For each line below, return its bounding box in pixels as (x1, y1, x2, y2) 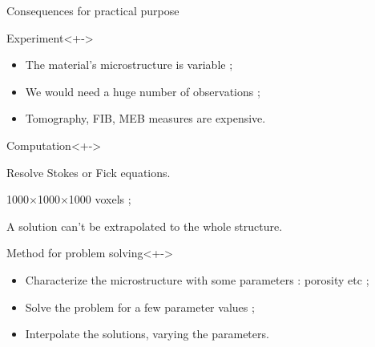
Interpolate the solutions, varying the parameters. (25, 325, 269, 342)
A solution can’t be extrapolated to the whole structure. (6, 217, 283, 234)
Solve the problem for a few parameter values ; (25, 298, 255, 315)
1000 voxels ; (68, 191, 131, 208)
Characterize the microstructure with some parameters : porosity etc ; (25, 271, 369, 288)
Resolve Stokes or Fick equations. (6, 163, 171, 180)
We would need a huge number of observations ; (25, 83, 260, 99)
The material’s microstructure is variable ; (25, 56, 233, 73)
